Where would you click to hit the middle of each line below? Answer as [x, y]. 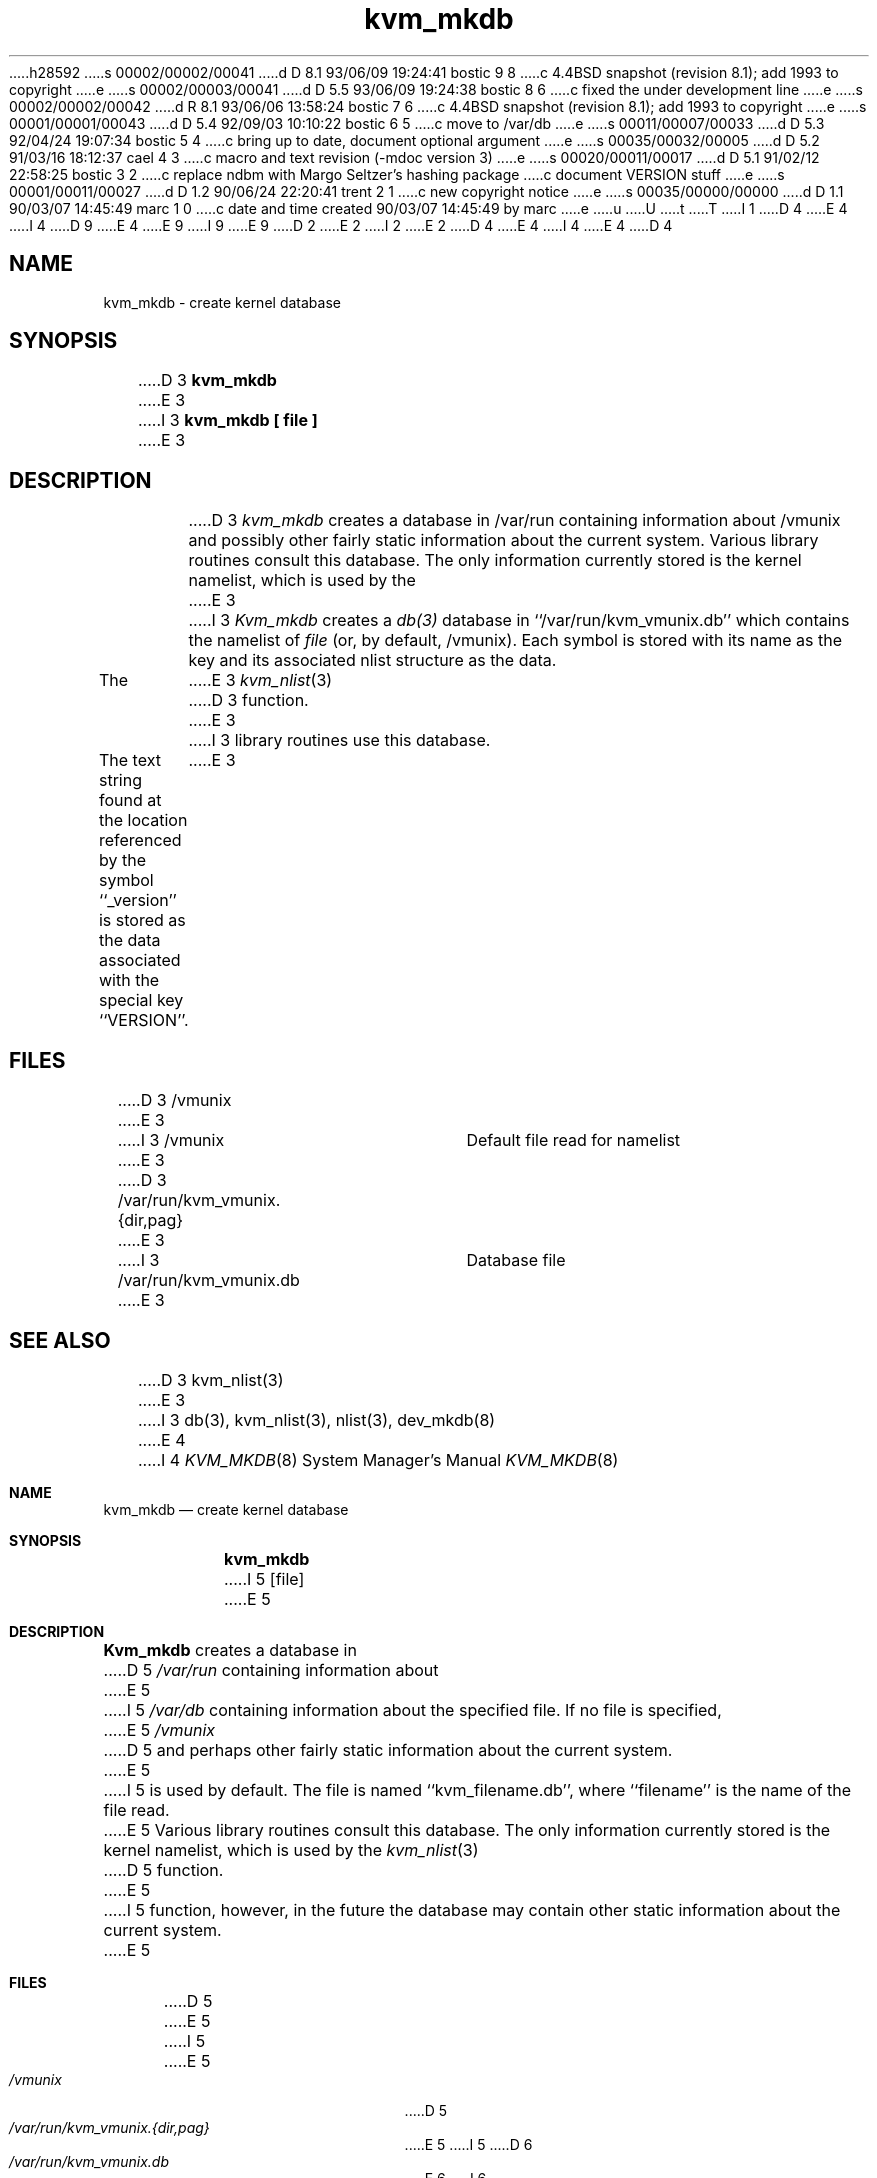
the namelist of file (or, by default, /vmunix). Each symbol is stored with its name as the [515, 640]
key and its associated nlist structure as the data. [372, 660]
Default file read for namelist [573, 1140]
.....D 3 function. [248, 700]
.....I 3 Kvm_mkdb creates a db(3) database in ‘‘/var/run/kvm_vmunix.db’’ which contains [519, 620]
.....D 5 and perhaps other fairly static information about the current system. [388, 1749]
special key [141, 1000]
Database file [516, 1260]
